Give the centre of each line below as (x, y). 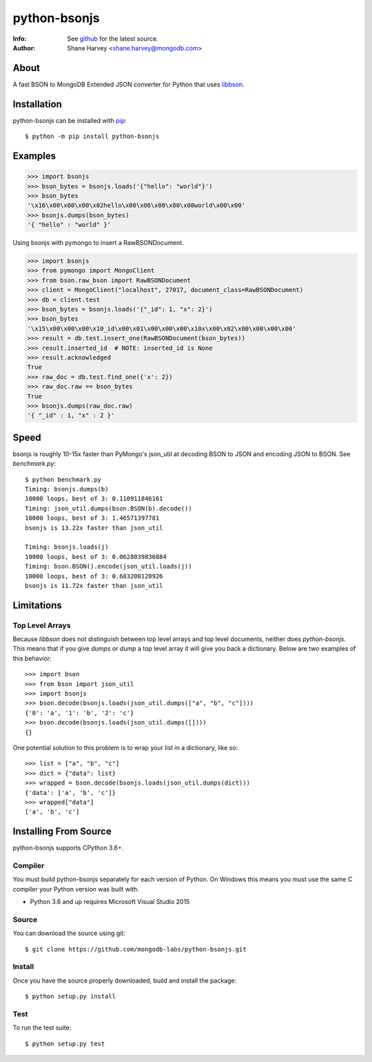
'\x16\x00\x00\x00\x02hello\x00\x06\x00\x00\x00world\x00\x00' (136, 206)
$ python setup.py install (71, 996)
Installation (37, 104)
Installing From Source (62, 832)
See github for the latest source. (113, 39)
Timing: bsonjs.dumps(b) (67, 489)
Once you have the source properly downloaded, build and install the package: (125, 981)
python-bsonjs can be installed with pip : (70, 120)
